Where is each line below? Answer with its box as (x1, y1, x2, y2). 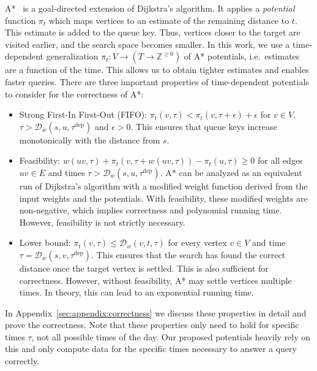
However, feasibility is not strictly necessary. (19, 215, 185, 228)
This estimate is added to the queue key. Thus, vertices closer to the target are (5, 26, 300, 39)
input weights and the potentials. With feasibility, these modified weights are (19, 191, 308, 204)
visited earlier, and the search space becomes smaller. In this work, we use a (5, 37, 290, 50)
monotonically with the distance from (19, 133, 160, 146)
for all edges (258, 154, 303, 167)
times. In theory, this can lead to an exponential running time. (19, 286, 254, 299)
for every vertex (168, 236, 227, 249)
